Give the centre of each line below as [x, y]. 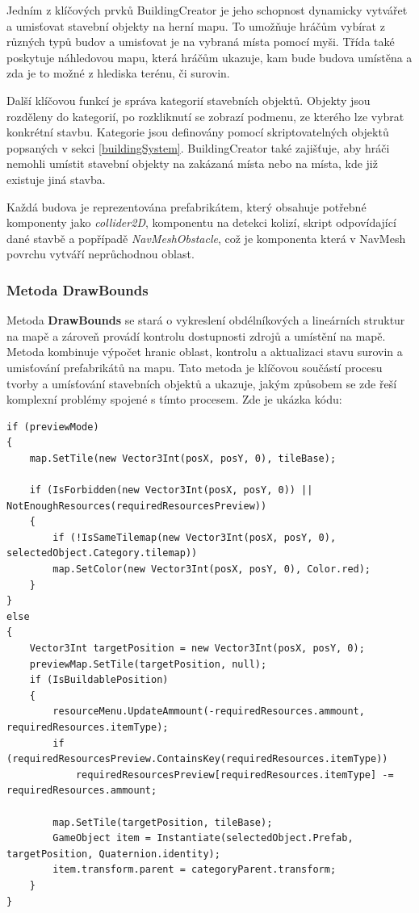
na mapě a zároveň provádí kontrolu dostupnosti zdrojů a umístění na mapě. [196, 335]
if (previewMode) [53, 427]
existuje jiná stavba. [56, 179]
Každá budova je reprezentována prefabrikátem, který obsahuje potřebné [186, 206]
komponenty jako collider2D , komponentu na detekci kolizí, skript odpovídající [201, 222]
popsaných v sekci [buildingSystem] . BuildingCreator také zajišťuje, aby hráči [198, 147]
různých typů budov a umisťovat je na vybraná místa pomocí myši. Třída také [201, 42]
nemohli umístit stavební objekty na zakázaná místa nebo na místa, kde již [192, 163]
